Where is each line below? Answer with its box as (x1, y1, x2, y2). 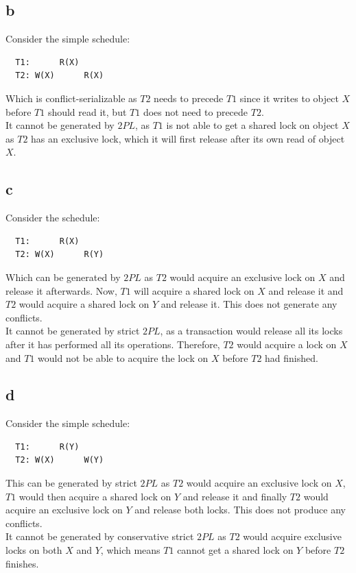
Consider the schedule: (5, 210, 100, 225)
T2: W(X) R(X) (15, 71, 104, 81)
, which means (100, 543, 161, 557)
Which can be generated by (5, 269, 121, 284)
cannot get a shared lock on (177, 543, 294, 557)
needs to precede (154, 90, 224, 105)
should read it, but (47, 104, 127, 119)
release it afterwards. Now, (5, 283, 117, 297)
